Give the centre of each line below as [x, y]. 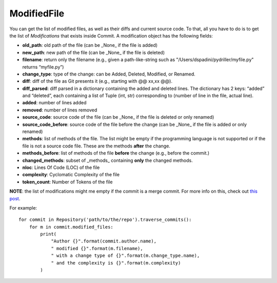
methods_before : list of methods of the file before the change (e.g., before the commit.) [116, 153]
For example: [23, 207]
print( [48, 234]
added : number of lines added [54, 103]
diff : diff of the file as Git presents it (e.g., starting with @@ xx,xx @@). [97, 81]
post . [15, 198]
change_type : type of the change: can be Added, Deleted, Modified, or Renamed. [109, 74]
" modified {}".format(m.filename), [97, 248]
